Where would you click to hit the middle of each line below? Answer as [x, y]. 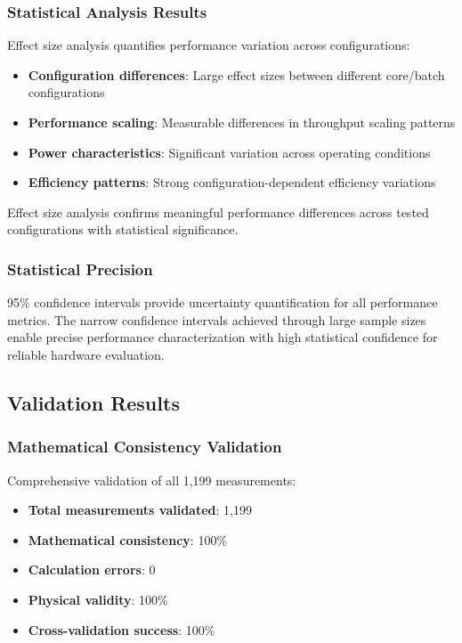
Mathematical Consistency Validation [145, 447]
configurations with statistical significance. [123, 229]
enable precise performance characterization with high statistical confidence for [223, 337]
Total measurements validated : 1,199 [140, 510]
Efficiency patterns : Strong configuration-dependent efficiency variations [232, 182]
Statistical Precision [80, 269]
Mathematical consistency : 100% [128, 539]
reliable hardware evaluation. [86, 354]
